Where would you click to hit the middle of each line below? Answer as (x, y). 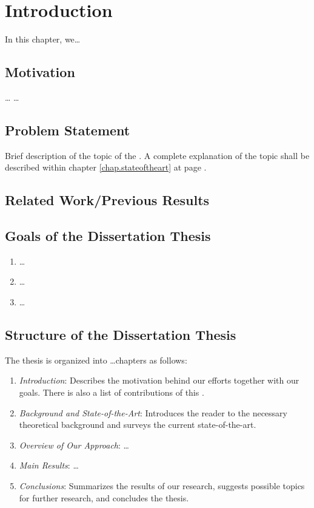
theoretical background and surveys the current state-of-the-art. (138, 425)
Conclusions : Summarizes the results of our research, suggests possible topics (162, 486)
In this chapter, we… (43, 39)
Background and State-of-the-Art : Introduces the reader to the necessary (153, 412)
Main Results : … (49, 465)
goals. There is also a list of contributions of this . (112, 392)
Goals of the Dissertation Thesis (108, 236)
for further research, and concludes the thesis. (104, 497)
